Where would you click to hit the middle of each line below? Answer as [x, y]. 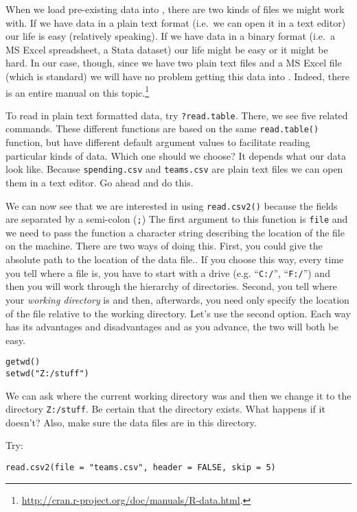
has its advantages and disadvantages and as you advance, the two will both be [172, 327]
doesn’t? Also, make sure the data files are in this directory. [131, 422]
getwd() [23, 362]
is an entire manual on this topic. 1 [78, 91]
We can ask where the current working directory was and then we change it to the [178, 395]
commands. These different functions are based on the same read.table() [162, 129]
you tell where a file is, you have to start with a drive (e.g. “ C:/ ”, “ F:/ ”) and [168, 272]
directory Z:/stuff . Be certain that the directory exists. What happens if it [165, 409]
